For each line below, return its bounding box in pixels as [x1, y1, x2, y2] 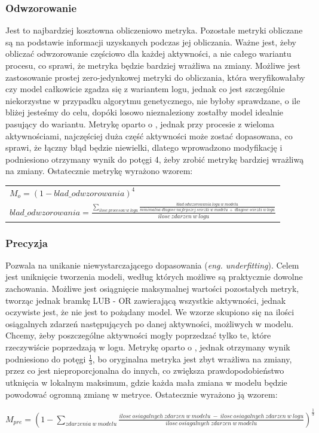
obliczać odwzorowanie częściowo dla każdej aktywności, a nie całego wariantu [5, 47, 292, 60]
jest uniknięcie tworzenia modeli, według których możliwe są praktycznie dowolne [5, 270, 303, 283]
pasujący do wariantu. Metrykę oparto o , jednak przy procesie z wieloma [5, 117, 274, 130]
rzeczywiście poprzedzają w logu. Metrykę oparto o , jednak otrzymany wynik [5, 341, 290, 353]
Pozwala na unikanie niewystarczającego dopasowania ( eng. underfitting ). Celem [5, 258, 299, 271]
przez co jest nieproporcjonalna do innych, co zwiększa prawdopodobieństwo [5, 364, 284, 377]
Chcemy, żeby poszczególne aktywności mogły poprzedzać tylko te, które [5, 329, 271, 341]
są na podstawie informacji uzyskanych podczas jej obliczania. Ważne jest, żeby [5, 35, 296, 48]
